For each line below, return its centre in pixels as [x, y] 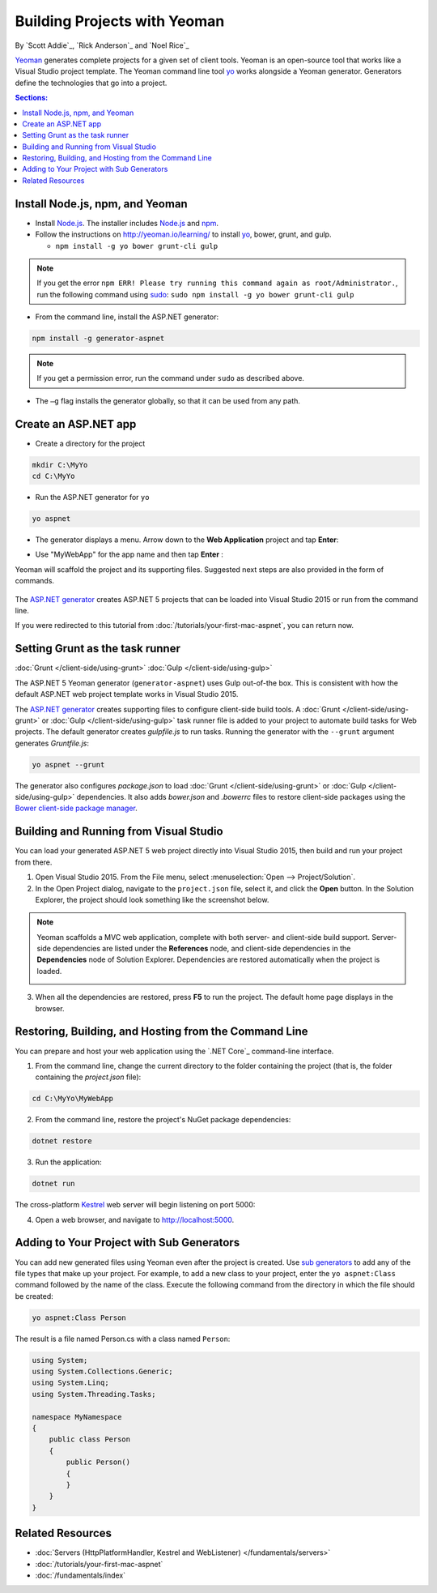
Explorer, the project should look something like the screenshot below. [152, 899]
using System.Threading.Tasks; [94, 1394]
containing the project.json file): [88, 1077]
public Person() [98, 1462]
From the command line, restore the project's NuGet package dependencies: [163, 1120]
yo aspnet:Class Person [79, 1318]
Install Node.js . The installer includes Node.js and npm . [127, 223]
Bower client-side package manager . [76, 808]
